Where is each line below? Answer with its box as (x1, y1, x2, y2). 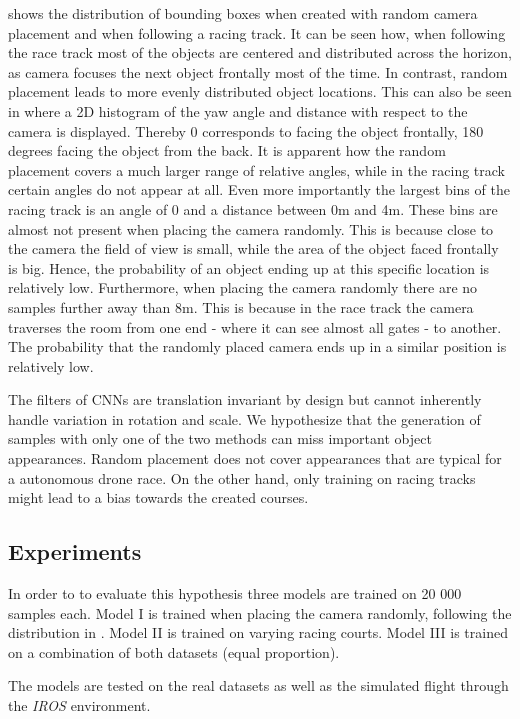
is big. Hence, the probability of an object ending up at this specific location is (8, 257, 490, 278)
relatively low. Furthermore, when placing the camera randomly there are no (8, 277, 478, 298)
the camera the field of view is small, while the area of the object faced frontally (8, 238, 499, 259)
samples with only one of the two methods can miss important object (8, 428, 432, 449)
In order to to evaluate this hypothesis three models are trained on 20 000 (8, 583, 462, 604)
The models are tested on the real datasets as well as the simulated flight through (8, 675, 509, 696)
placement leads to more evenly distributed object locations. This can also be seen (8, 81, 512, 102)
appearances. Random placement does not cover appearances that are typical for (8, 448, 502, 469)
